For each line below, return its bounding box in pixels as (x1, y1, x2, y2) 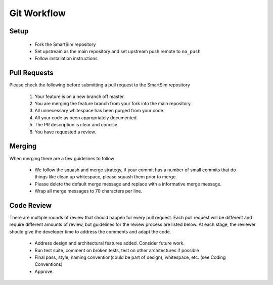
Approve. (34, 268, 54, 274)
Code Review (9, 201, 52, 210)
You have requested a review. (34, 129, 96, 135)
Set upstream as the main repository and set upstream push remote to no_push (34, 48, 201, 54)
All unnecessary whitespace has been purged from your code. (34, 108, 165, 114)
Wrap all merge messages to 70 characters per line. (34, 188, 143, 194)
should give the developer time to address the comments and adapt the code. (9, 228, 171, 234)
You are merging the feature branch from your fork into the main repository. (34, 101, 192, 107)
